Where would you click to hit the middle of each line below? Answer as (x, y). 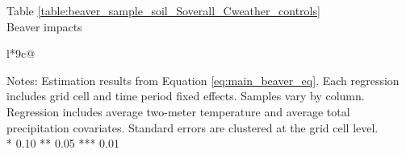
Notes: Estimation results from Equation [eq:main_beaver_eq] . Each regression (203, 80)
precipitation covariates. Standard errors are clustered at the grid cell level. (193, 127)
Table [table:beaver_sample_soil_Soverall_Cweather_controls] (163, 10)
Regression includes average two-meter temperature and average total (178, 111)
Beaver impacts (44, 26)
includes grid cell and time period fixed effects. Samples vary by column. (186, 96)
